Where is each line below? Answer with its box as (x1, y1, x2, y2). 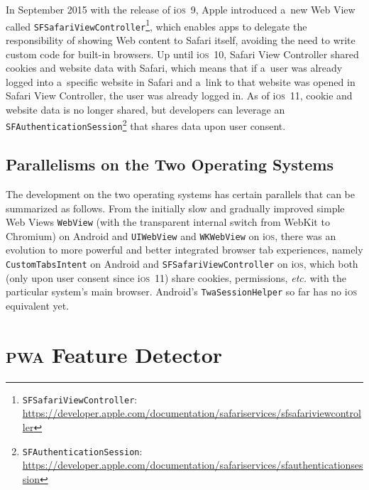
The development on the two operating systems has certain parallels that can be (6, 186, 356, 201)
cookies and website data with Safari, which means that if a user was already (6, 60, 343, 75)
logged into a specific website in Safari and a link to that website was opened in (6, 74, 356, 89)
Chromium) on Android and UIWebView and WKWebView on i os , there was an (6, 228, 336, 243)
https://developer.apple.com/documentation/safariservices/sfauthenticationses (22, 457, 363, 472)
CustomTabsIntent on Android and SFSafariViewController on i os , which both (6, 256, 358, 271)
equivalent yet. (6, 298, 70, 312)
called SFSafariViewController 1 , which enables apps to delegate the (6, 16, 307, 33)
